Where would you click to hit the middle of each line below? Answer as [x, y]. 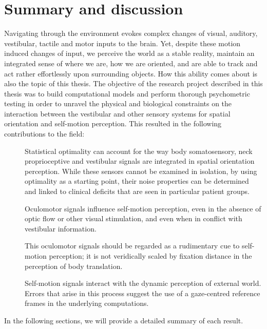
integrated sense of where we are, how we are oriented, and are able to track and [131, 63]
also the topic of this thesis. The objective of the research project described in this [133, 83]
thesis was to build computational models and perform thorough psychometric [127, 93]
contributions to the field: [44, 134]
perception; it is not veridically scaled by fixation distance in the [150, 256]
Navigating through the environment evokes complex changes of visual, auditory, [131, 33]
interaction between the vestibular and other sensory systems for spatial [117, 113]
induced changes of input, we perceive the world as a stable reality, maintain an [129, 53]
